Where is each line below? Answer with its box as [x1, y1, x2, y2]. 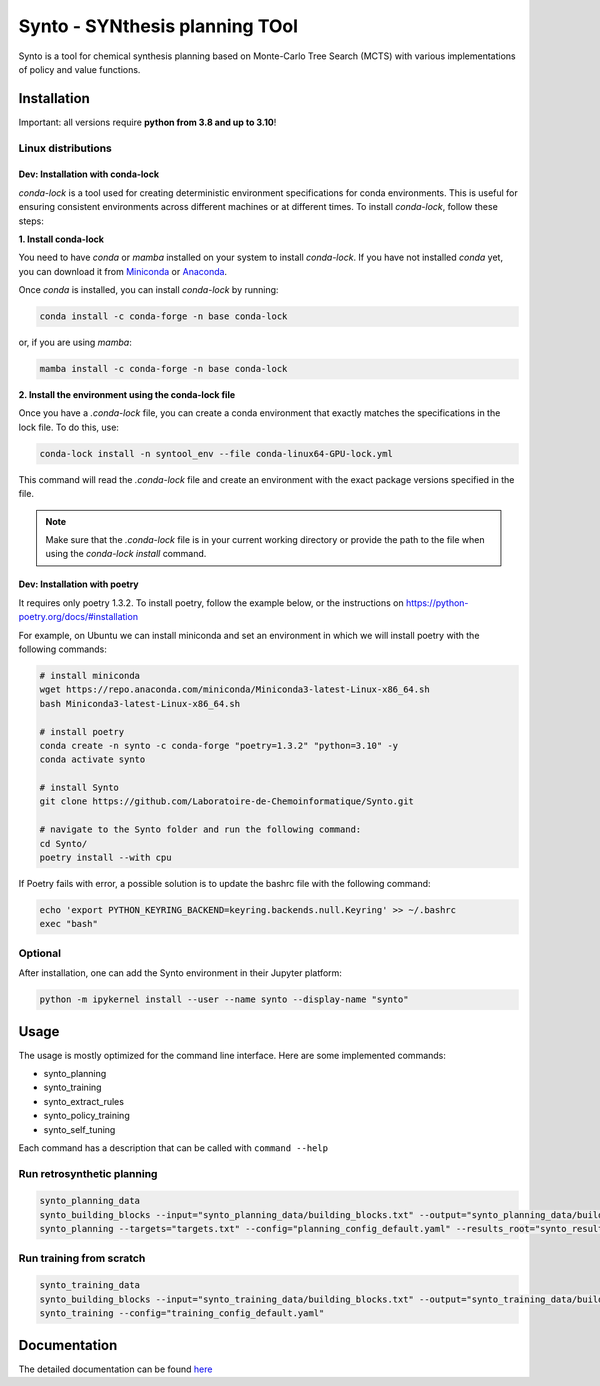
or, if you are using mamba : [18, 336, 132, 349]
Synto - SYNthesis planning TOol [18, 15, 299, 37]
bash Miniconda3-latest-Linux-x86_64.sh [39, 698, 240, 709]
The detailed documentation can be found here [18, 1363, 213, 1375]
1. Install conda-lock [18, 233, 105, 245]
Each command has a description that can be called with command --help [18, 1141, 329, 1154]
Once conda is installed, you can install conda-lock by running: [18, 284, 279, 296]
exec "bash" [39, 918, 99, 930]
